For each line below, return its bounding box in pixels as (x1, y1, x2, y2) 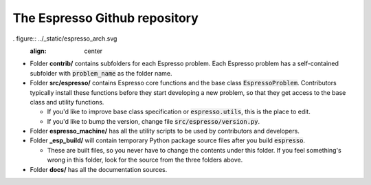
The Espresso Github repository (12, 10, 199, 25)
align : (30, 47, 47, 55)
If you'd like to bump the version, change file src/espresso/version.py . (47, 117, 260, 125)
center (84, 47, 103, 55)
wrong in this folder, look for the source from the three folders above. (47, 155, 243, 164)
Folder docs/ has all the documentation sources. (30, 165, 168, 173)
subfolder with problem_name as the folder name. (30, 69, 172, 77)
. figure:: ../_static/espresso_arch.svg (12, 34, 117, 43)
